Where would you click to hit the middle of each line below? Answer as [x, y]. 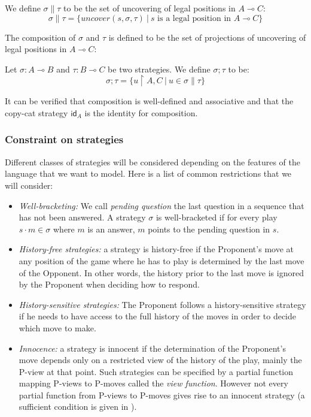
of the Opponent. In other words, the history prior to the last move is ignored [161, 272]
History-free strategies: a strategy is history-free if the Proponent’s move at [156, 249]
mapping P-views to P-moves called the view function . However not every [153, 383]
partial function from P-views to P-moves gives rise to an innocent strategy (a [162, 395]
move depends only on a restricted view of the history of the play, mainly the [160, 360]
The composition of [40, 37]
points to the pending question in [209, 229]
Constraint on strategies [64, 139]
